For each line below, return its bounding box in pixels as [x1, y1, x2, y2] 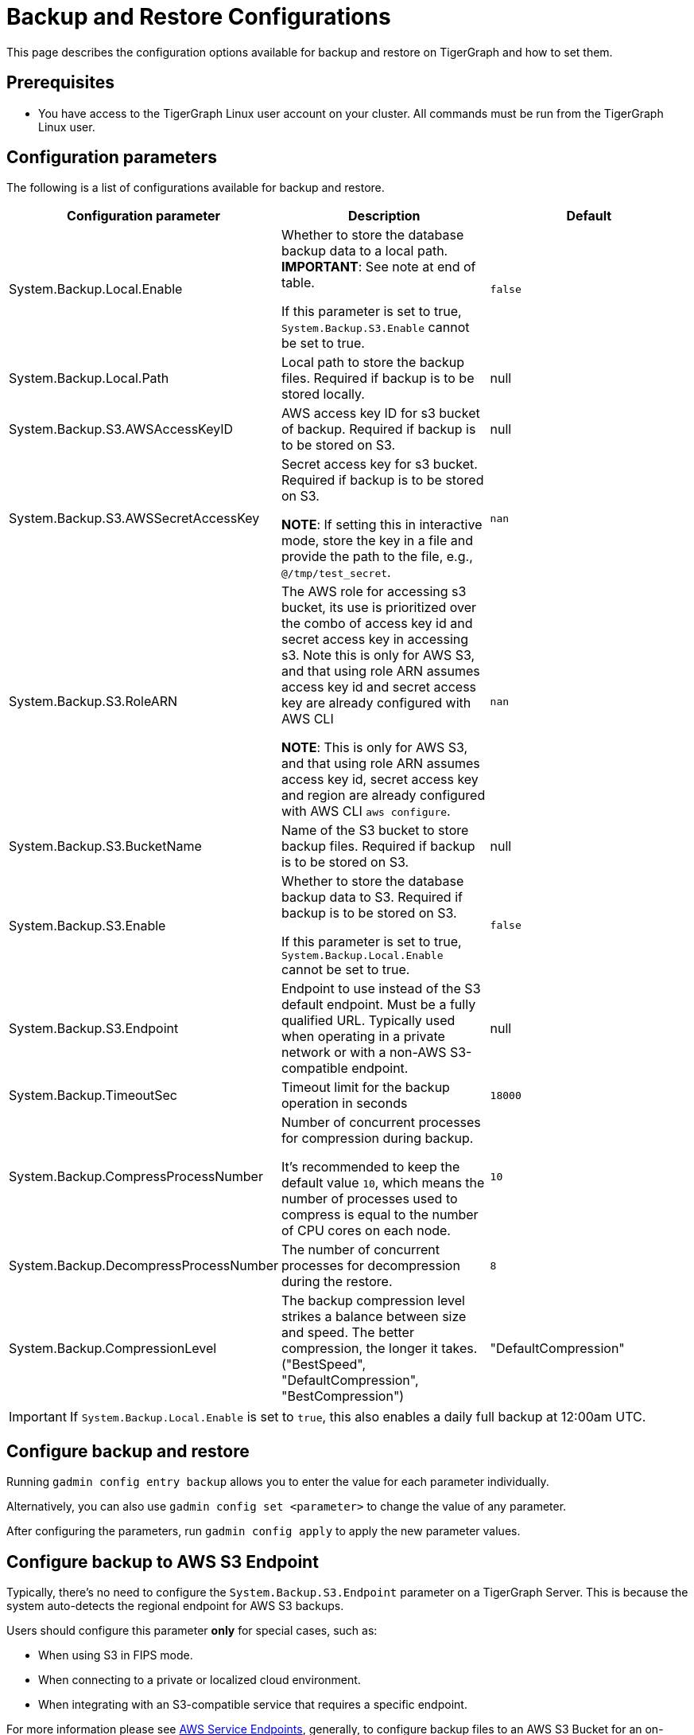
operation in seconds [281, 1095, 408, 1112]
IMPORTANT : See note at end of [281, 259, 476, 275]
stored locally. [281, 386, 365, 403]
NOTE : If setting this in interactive [281, 517, 483, 533]
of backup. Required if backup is [281, 421, 476, 438]
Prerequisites [6, 72, 114, 93]
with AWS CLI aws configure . [281, 803, 451, 820]
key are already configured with [281, 695, 471, 712]
